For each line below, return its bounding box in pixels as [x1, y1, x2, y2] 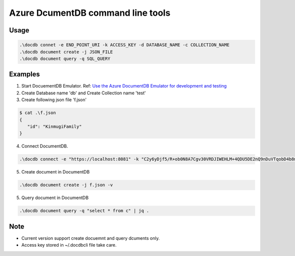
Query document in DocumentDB [21, 195, 88, 201]
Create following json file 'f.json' [21, 97, 87, 103]
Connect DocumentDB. [21, 143, 68, 149]
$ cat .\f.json [19, 110, 56, 115]
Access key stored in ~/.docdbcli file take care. [21, 242, 117, 248]
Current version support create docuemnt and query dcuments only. [21, 235, 160, 241]
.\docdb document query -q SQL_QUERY [19, 56, 111, 61]
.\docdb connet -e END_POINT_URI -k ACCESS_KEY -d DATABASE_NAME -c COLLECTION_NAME [19, 42, 230, 48]
